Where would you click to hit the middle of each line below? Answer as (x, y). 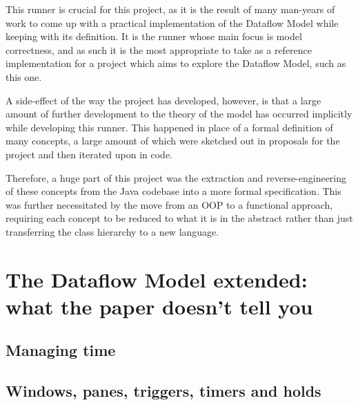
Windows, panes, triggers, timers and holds (163, 391)
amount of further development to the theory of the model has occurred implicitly (179, 114)
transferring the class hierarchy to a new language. (112, 231)
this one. (24, 76)
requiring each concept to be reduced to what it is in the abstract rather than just (179, 218)
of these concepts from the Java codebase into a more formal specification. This (173, 191)
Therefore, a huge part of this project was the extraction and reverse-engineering (176, 177)
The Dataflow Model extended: (157, 279)
